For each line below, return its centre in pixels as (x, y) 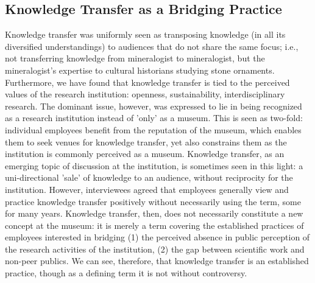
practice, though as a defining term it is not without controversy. (126, 273)
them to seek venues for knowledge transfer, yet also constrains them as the (146, 141)
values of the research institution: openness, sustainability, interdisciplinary (145, 94)
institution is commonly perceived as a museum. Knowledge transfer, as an (145, 154)
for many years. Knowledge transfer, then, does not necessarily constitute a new (154, 213)
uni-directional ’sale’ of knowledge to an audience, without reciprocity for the (149, 177)
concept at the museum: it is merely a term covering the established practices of (154, 225)
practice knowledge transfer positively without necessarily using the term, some (153, 201)
